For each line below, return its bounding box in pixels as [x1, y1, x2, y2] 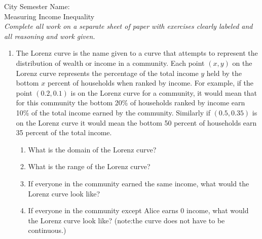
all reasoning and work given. [4, 30, 95, 41]
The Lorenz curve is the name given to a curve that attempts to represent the [16, 48, 258, 58]
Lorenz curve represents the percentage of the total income [16, 67, 199, 78]
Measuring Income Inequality [4, 11, 95, 21]
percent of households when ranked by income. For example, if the [47, 77, 253, 88]
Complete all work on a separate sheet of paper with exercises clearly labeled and [4, 21, 253, 31]
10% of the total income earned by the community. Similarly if [16, 107, 210, 117]
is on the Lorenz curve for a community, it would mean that [70, 87, 257, 98]
